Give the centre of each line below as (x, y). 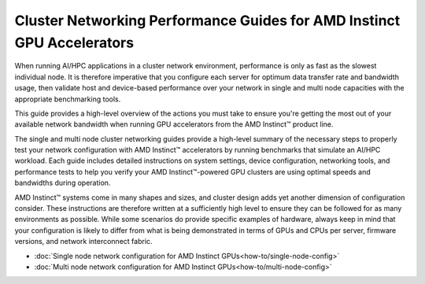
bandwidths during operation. (63, 183)
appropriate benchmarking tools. (68, 99)
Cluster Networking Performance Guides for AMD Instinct (207, 20)
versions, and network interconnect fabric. (83, 242)
